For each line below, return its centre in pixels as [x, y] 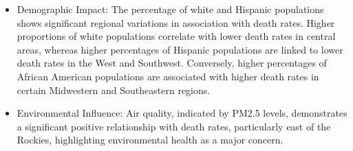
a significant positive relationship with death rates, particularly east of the [174, 126]
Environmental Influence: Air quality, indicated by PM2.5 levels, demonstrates [182, 113]
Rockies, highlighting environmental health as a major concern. [150, 140]
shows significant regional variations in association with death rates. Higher [176, 22]
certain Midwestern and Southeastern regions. [114, 90]
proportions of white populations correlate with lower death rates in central [176, 36]
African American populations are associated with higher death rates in [168, 76]
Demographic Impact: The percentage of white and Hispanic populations [170, 9]
